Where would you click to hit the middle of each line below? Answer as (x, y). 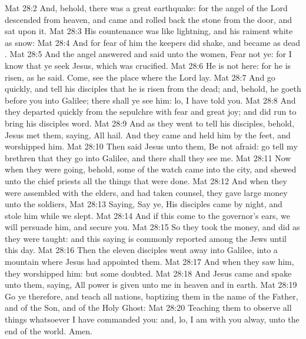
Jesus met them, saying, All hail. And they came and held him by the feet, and (148, 134)
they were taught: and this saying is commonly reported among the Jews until (146, 238)
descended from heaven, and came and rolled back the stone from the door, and (148, 19)
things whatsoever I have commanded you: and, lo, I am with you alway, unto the (152, 319)
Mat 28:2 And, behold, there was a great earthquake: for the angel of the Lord (146, 8)
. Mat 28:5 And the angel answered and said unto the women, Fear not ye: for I (148, 54)
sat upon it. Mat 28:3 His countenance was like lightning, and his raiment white (149, 31)
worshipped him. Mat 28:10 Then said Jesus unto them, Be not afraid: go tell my (151, 146)
